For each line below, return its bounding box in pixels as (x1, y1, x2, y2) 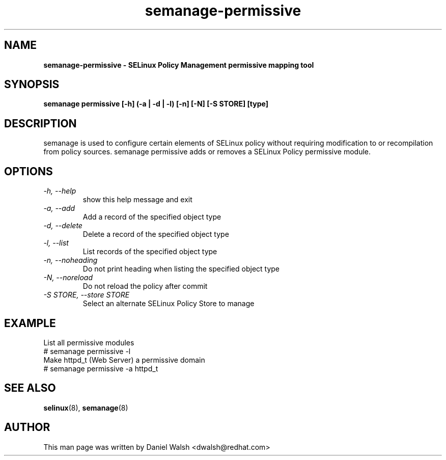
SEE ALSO (4, 382, 56, 395)
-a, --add (43, 204, 75, 213)
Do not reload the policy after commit (82, 282, 208, 291)
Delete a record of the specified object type (82, 230, 229, 239)
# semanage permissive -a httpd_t (43, 364, 158, 373)
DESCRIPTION (4, 117, 77, 130)
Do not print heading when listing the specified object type (82, 264, 280, 274)
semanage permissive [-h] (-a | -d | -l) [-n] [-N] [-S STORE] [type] (43, 99, 268, 109)
